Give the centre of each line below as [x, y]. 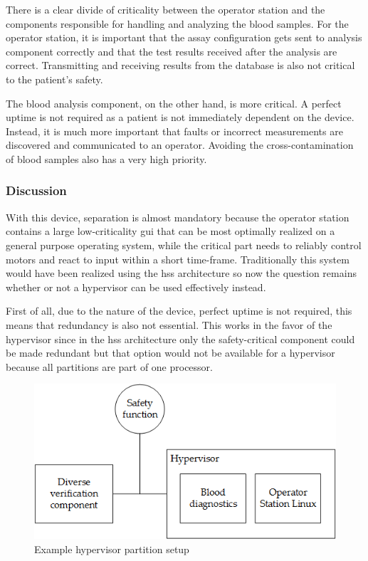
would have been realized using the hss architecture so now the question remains [181, 273]
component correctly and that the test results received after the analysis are [172, 51]
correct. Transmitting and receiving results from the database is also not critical [180, 65]
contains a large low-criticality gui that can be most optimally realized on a [170, 231]
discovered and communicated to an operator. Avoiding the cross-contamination [180, 145]
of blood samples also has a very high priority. [106, 158]
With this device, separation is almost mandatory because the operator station [178, 217]
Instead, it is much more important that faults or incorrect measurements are [174, 131]
